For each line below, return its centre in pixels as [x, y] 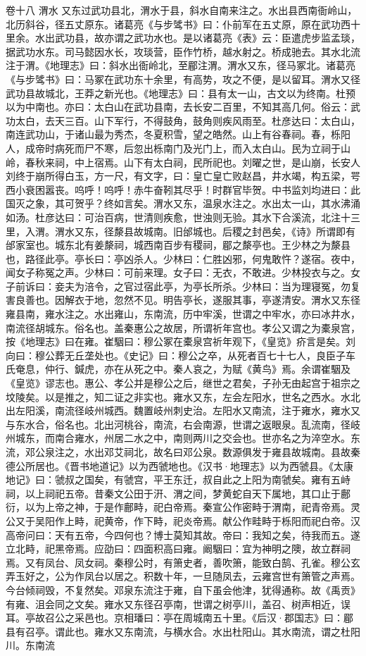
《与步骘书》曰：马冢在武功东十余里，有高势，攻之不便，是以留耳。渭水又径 [183, 79]
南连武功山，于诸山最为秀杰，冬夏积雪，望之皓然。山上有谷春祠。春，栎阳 [178, 134]
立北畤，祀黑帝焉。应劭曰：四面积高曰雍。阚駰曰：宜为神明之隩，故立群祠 [178, 549]
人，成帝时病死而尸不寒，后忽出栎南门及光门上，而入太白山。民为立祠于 [173, 148]
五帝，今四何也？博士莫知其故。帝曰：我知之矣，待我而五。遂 [217, 534]
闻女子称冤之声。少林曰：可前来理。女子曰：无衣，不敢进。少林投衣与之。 [178, 272]
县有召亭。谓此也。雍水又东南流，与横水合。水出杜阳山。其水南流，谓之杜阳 [183, 631]
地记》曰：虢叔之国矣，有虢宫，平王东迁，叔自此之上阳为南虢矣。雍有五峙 [178, 479]
